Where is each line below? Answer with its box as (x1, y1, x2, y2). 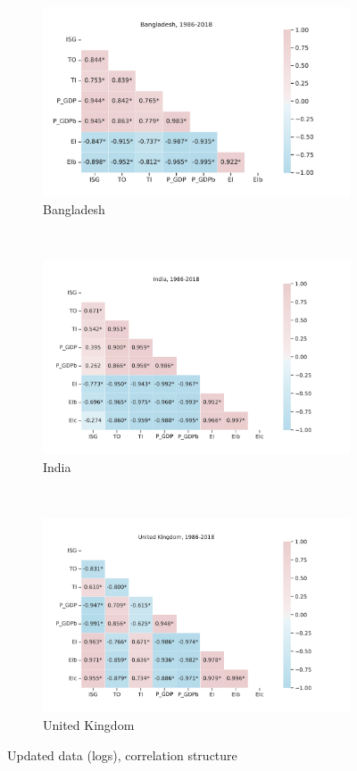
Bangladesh (43, 199, 105, 218)
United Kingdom (43, 715, 135, 734)
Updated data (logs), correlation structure (7, 745, 237, 764)
